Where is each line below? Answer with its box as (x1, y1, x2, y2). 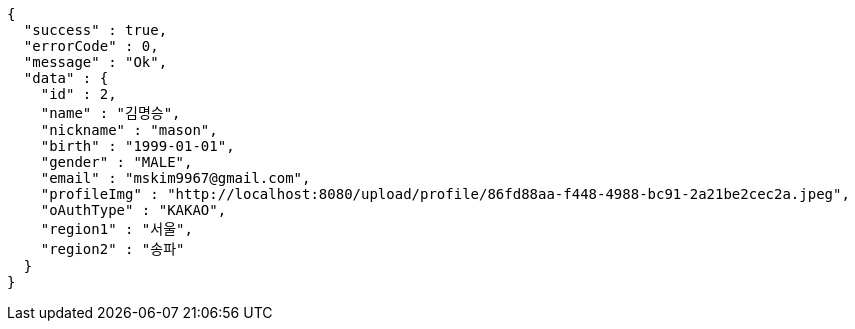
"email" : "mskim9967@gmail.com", (40, 170, 311, 186)
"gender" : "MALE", (40, 154, 193, 170)
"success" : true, (23, 22, 168, 38)
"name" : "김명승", (40, 105, 181, 121)
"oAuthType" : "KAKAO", (40, 202, 227, 218)
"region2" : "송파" (40, 241, 185, 257)
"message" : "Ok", (23, 54, 168, 70)
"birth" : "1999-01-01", (40, 138, 235, 154)
